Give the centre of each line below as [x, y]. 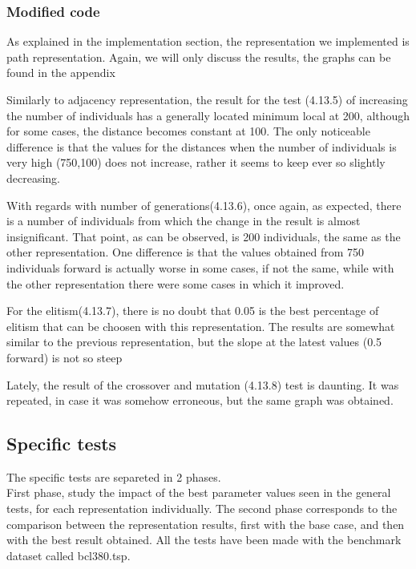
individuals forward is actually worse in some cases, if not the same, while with [200, 267]
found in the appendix [61, 73]
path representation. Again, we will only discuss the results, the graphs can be [199, 56]
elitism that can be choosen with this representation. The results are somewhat [201, 326]
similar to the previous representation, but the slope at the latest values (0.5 [194, 342]
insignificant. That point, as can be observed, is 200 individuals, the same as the [204, 236]
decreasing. [34, 178]
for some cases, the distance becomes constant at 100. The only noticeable [188, 131]
